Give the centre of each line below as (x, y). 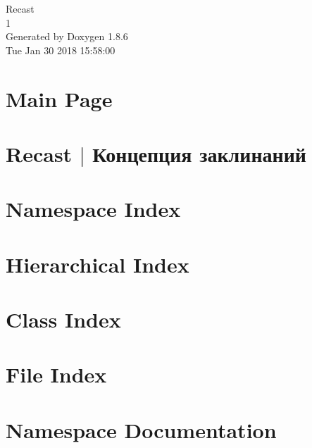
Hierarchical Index (98, 264)
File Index (56, 374)
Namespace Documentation (141, 429)
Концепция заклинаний (199, 153)
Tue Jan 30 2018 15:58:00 (61, 50)
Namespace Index (93, 209)
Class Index (63, 319)
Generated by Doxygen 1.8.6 (67, 36)
